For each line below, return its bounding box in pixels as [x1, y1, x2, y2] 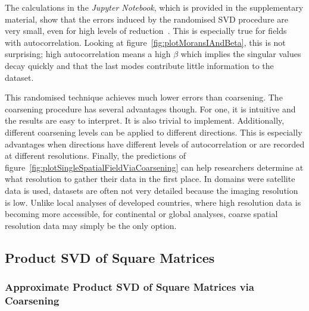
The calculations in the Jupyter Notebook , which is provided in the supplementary [5, 1, 304, 13]
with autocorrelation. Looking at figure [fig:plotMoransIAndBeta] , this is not [5, 36, 286, 48]
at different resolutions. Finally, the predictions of [5, 149, 186, 162]
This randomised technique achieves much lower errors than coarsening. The [5, 91, 283, 103]
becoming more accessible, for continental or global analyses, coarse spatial [5, 208, 278, 220]
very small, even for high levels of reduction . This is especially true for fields [5, 24, 287, 37]
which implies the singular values [180, 48, 301, 60]
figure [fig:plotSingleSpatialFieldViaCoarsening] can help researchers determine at [5, 161, 304, 173]
